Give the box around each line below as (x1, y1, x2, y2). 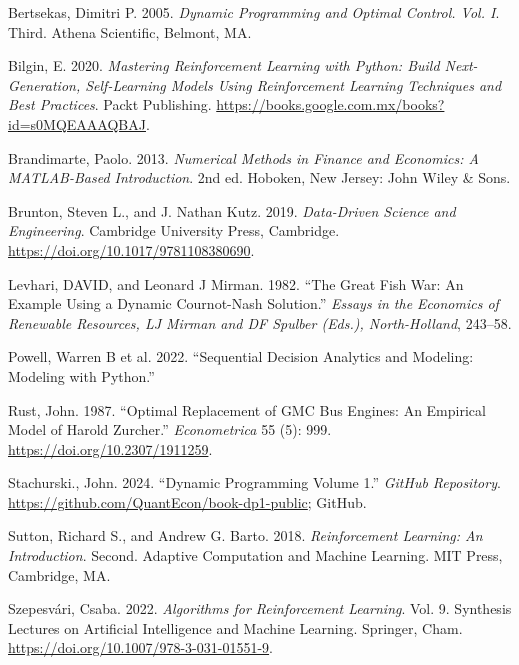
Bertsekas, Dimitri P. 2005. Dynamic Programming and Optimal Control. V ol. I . (8, 2, 500, 22)
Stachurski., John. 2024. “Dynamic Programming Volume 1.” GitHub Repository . (8, 472, 501, 493)
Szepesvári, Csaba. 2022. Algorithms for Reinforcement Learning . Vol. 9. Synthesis (8, 598, 512, 619)
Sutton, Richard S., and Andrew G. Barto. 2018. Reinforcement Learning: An (8, 525, 483, 546)
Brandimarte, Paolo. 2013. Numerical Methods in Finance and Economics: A (8, 147, 479, 168)
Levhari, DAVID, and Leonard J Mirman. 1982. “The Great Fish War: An (8, 273, 464, 294)
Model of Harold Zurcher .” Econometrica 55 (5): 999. (8, 419, 332, 440)
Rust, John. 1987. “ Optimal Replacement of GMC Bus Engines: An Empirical (8, 399, 486, 420)
